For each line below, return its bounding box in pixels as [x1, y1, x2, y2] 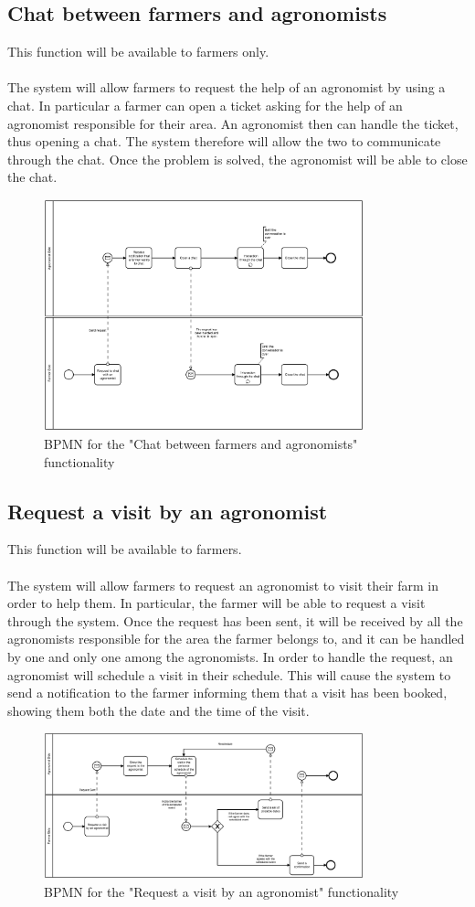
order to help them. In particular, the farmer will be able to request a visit [7, 593, 426, 613]
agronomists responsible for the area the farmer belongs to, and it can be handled [7, 629, 465, 648]
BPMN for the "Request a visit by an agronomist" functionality [44, 881, 399, 901]
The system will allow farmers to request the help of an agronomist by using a [7, 78, 446, 97]
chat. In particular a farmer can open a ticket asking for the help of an [7, 95, 403, 114]
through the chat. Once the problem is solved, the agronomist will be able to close [7, 149, 468, 168]
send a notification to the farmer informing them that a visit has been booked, [7, 683, 448, 702]
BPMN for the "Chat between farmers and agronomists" [44, 434, 358, 453]
